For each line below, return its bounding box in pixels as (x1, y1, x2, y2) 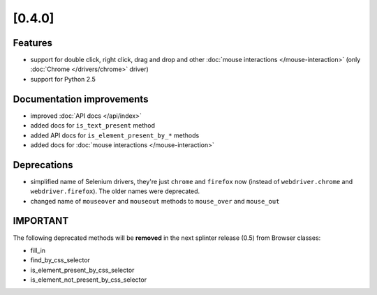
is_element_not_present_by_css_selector (30, 275, 147, 284)
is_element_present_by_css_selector (30, 266, 135, 274)
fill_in (30, 246, 45, 255)
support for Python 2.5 (30, 75, 96, 83)
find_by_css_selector (30, 256, 91, 264)
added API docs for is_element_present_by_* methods (30, 131, 200, 139)
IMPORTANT (13, 215, 69, 227)
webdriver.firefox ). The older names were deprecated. (30, 187, 200, 195)
